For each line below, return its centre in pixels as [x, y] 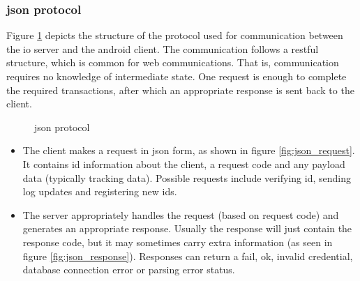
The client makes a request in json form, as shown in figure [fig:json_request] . [189, 150]
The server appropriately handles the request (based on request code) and [181, 214]
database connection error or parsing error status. [129, 269]
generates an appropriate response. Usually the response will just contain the [187, 228]
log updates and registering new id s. [100, 191]
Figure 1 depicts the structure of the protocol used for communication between [175, 35]
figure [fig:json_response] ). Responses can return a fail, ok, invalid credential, [188, 256]
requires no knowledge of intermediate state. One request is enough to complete [177, 76]
